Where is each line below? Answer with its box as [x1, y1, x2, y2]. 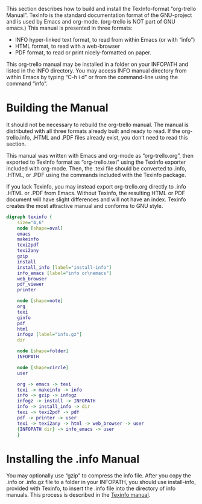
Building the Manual [6, 101, 109, 115]
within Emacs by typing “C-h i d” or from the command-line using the [6, 74, 178, 80]
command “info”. [6, 80, 48, 87]
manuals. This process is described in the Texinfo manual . [6, 491, 151, 499]
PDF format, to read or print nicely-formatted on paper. [14, 49, 152, 56]
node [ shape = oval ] [17, 225, 63, 231]
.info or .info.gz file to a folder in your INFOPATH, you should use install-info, [6, 479, 196, 486]
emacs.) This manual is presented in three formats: [6, 24, 133, 31]
